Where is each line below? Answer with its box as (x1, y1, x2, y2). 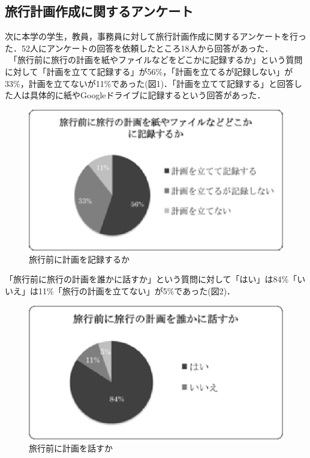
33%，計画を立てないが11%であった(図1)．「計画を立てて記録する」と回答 (5, 77, 294, 89)
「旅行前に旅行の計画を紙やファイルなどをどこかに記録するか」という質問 (13, 53, 303, 66)
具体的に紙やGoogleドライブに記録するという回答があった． (29, 89, 266, 101)
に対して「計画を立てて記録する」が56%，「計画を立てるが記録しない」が (5, 65, 293, 77)
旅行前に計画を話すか (29, 441, 113, 454)
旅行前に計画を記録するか (29, 252, 130, 265)
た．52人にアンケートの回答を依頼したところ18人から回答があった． (5, 41, 273, 54)
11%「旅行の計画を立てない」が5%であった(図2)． (38, 285, 236, 297)
